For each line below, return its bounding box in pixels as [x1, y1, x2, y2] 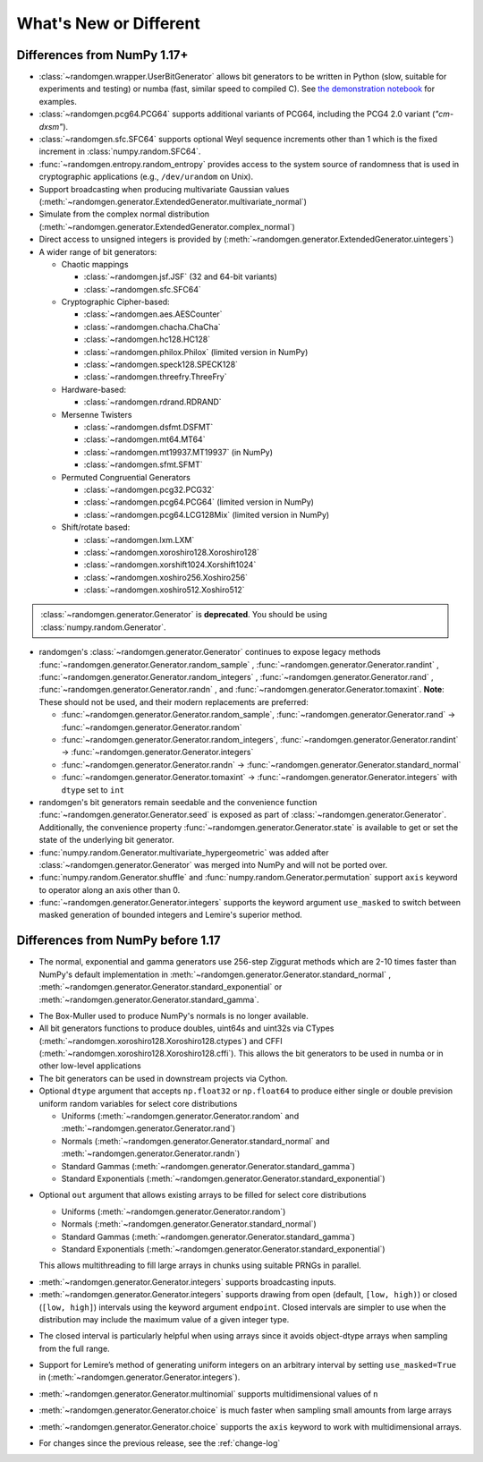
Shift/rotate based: [61, 522, 131, 532]
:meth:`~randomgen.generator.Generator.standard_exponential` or [38, 982, 283, 992]
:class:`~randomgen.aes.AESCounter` [83, 309, 223, 319]
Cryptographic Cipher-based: [61, 296, 170, 308]
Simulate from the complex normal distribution [38, 208, 210, 219]
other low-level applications [38, 1060, 142, 1071]
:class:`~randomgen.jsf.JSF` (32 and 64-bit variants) [83, 271, 277, 282]
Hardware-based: [61, 384, 127, 395]
